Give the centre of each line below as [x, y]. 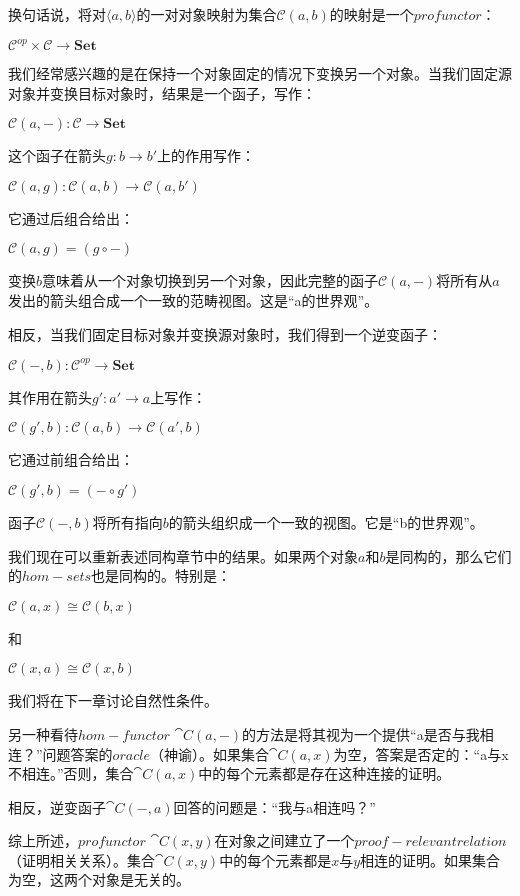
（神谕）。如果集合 [209, 753]
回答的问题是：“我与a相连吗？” [274, 806]
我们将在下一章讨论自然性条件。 [113, 700]
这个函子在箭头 [57, 155]
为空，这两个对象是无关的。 [99, 879]
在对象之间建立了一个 [284, 840]
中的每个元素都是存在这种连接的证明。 [324, 773]
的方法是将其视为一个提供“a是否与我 [361, 733]
